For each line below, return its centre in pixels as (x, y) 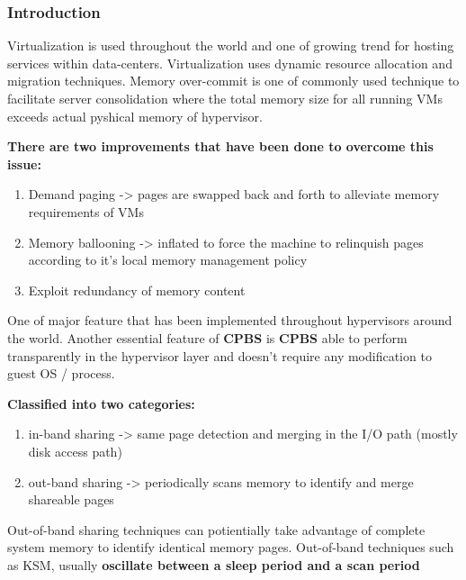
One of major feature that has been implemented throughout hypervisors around (230, 320)
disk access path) (75, 451)
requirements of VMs (86, 211)
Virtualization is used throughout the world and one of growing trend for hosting (231, 45)
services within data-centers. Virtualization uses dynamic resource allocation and (230, 63)
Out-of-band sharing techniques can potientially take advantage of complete (216, 529)
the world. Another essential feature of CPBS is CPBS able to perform (207, 337)
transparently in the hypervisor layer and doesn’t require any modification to (220, 355)
